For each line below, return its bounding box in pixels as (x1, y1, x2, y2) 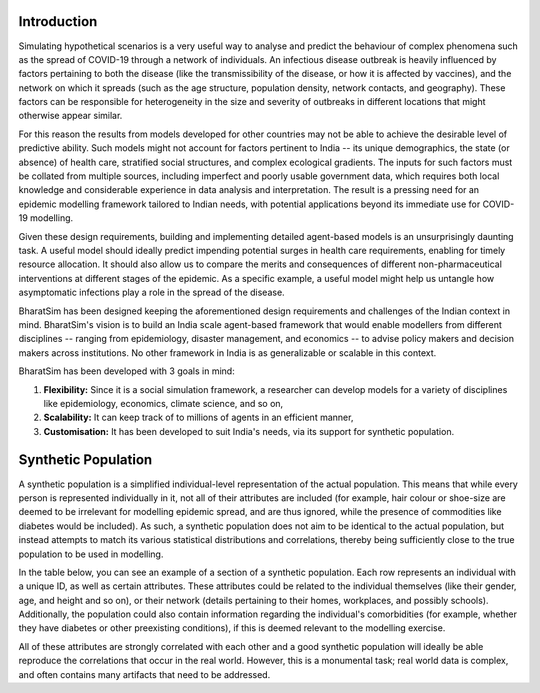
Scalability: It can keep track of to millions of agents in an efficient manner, (43, 411, 354, 424)
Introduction (18, 13, 98, 30)
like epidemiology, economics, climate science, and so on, (43, 397, 284, 409)
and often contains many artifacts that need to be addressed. (18, 668, 271, 680)
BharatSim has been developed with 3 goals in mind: (18, 365, 235, 377)
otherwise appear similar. (18, 110, 123, 122)
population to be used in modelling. (18, 548, 164, 560)
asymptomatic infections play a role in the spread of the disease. (18, 286, 285, 299)
